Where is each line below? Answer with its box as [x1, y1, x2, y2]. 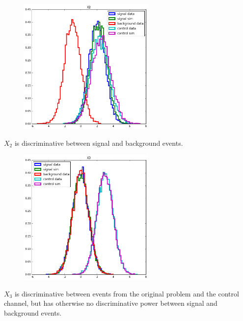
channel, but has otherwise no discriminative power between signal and [4, 298, 217, 308]
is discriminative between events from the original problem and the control [14, 288, 239, 298]
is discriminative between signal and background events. [14, 137, 183, 148]
